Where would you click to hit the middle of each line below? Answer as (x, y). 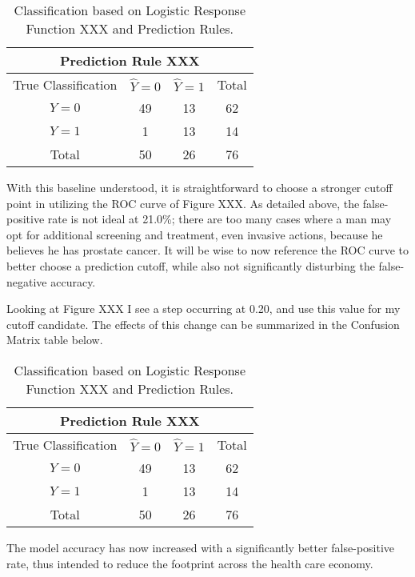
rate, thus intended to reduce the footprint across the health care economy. (190, 563)
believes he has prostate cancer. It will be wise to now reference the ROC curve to (208, 250)
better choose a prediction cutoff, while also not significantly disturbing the (191, 265)
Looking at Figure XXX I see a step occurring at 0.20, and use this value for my (204, 309)
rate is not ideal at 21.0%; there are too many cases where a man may (219, 219)
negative (27, 281)
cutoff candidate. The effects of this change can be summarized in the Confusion (203, 324)
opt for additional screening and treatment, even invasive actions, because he (195, 234)
